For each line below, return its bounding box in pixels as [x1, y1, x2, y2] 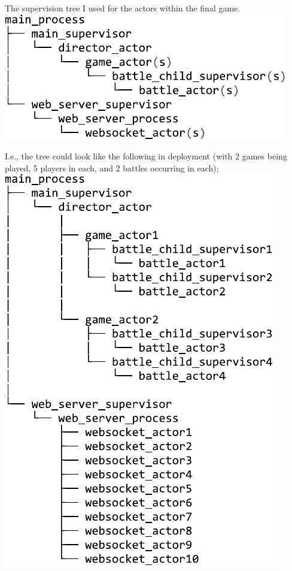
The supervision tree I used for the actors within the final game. [5, 2, 241, 14]
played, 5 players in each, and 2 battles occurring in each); [5, 161, 219, 174]
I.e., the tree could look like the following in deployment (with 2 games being [5, 150, 287, 162]
